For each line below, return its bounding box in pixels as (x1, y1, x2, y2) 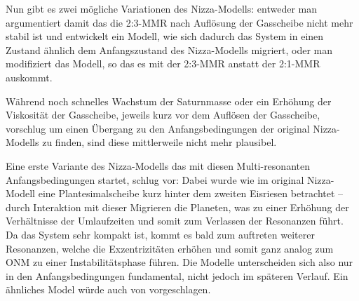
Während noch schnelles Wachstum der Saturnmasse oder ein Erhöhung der (6, 93, 332, 108)
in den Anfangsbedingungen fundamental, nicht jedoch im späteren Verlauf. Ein (6, 268, 348, 283)
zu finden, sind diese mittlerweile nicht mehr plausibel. (42, 135, 277, 149)
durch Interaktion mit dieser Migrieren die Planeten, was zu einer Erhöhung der (6, 199, 349, 214)
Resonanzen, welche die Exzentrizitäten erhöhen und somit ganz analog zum (6, 241, 334, 255)
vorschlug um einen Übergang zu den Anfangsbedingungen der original (6, 121, 310, 135)
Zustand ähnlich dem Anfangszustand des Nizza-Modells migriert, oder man (6, 42, 333, 57)
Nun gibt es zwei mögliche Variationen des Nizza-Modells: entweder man (6, 1, 317, 15)
